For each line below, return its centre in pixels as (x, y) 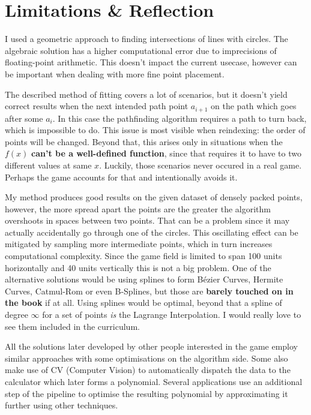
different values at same (48, 165)
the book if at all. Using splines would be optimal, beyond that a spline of (143, 303)
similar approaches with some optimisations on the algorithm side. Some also (146, 358)
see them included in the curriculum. (72, 326)
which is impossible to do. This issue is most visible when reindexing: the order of (155, 130)
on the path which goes (254, 106)
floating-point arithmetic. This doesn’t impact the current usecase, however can (151, 62)
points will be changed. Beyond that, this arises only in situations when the (144, 141)
